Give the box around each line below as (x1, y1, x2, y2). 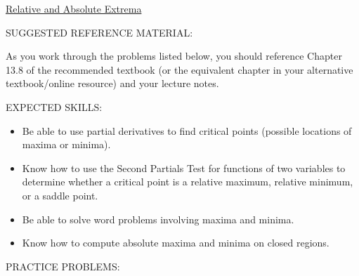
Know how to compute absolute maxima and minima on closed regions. (22, 235, 329, 250)
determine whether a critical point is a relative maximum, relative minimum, (22, 174, 353, 189)
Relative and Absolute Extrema (6, 1, 142, 15)
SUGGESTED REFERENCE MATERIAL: (6, 25, 193, 39)
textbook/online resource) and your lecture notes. (6, 76, 219, 91)
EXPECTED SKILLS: (6, 99, 103, 114)
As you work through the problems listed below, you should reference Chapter (6, 48, 342, 63)
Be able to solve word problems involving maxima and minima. (22, 211, 294, 226)
